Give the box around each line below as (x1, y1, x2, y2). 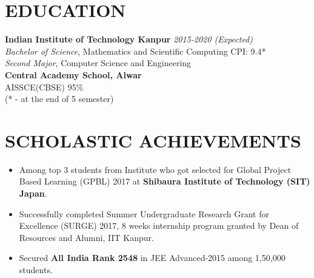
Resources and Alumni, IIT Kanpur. (19, 231, 154, 243)
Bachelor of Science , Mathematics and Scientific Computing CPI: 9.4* (5, 44, 266, 57)
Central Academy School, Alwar (5, 68, 142, 81)
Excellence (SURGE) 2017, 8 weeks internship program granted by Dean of (19, 219, 299, 232)
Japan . (19, 187, 47, 199)
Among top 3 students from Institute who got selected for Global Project (19, 163, 292, 175)
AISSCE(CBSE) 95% (5, 80, 84, 93)
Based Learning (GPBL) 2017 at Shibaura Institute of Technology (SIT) (19, 175, 310, 188)
